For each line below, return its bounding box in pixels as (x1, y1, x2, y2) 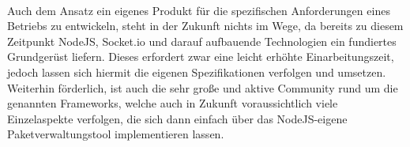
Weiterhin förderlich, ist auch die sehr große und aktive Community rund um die (7, 79, 398, 96)
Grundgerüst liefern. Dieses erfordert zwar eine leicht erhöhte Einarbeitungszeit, (7, 48, 394, 65)
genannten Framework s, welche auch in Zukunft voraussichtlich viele (7, 95, 338, 111)
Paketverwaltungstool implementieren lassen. (7, 126, 224, 142)
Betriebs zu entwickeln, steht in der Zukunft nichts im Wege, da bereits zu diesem (7, 17, 404, 34)
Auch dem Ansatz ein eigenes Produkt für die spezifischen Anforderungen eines (7, 2, 390, 18)
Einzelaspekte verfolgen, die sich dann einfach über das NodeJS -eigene (7, 110, 348, 126)
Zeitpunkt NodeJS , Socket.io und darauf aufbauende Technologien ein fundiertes (7, 32, 397, 49)
